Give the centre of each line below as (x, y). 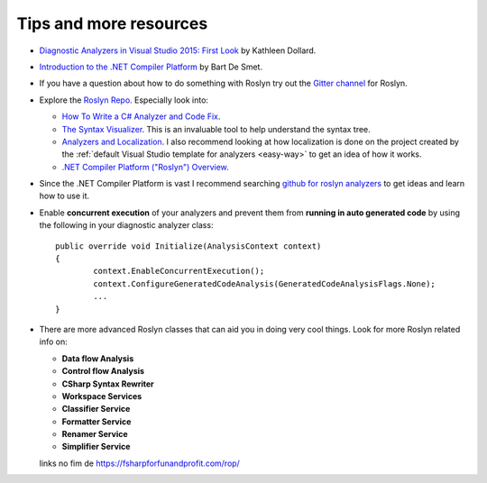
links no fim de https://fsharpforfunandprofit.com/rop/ (140, 463)
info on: (53, 342)
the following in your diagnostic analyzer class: (126, 225)
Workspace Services (102, 396)
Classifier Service (96, 409)
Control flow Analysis (103, 371)
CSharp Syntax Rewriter (108, 384)
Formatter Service (96, 421)
